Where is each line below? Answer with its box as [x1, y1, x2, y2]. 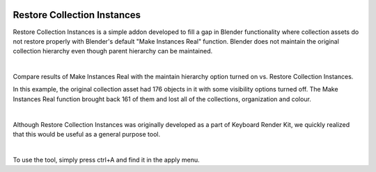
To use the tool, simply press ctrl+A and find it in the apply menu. [13, 155, 200, 164]
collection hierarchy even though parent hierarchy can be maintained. [13, 47, 213, 55]
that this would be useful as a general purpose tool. [13, 130, 160, 139]
